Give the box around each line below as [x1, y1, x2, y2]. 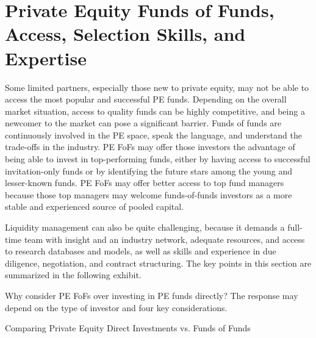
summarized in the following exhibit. [5, 268, 142, 281]
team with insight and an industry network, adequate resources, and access [24, 232, 305, 245]
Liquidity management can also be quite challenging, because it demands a [5, 221, 285, 234]
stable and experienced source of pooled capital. [5, 200, 184, 213]
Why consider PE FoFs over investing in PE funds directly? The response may [5, 289, 298, 301]
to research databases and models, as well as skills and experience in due [5, 245, 276, 257]
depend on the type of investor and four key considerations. [5, 301, 228, 314]
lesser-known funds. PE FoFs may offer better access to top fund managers [5, 176, 284, 189]
